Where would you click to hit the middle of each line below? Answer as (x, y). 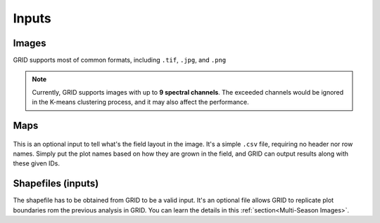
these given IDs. (36, 163)
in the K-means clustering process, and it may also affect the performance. (140, 102)
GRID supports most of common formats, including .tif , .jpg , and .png (120, 60)
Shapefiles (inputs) (56, 183)
